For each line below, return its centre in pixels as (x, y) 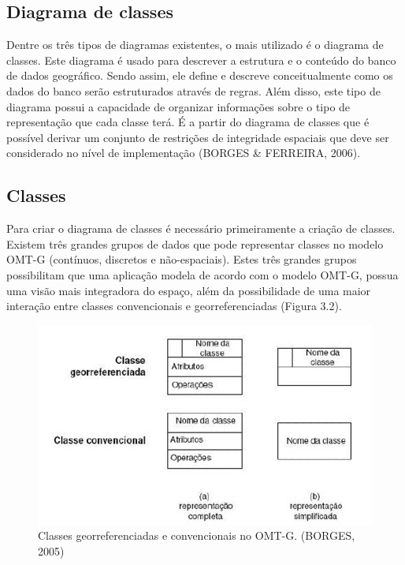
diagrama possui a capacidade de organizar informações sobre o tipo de (178, 106)
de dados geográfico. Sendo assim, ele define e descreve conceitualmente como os (200, 75)
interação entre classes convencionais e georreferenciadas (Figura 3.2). (174, 306)
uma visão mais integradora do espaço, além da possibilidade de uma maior (189, 290)
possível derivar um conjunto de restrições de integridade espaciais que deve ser (198, 137)
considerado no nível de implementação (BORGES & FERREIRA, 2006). (184, 153)
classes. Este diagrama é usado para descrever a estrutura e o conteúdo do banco (201, 60)
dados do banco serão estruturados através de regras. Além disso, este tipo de (193, 90)
